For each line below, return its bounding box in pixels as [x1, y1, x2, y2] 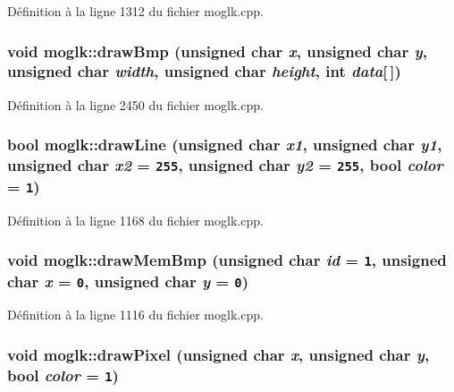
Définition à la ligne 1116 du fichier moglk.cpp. [7, 305, 264, 324]
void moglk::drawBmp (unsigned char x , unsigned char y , [7, 39, 427, 62]
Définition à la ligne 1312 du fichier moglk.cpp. [7, 2, 264, 20]
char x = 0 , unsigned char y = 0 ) [7, 269, 248, 292]
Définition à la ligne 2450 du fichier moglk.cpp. [7, 95, 264, 114]
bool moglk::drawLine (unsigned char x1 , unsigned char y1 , [7, 133, 442, 156]
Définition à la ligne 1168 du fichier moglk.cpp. [7, 210, 264, 229]
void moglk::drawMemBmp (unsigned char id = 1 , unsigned [7, 249, 447, 271]
